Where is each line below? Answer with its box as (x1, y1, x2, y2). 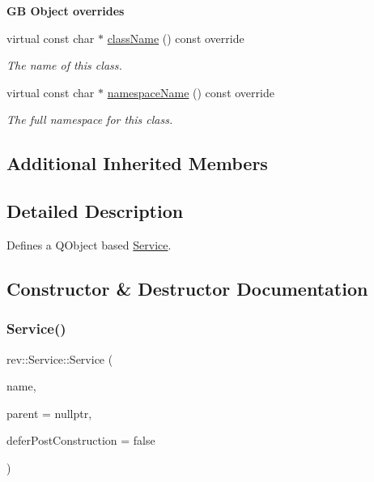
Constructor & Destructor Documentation (6, 275, 368, 301)
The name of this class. (6, 57, 122, 74)
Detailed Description (6, 198, 184, 224)
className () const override (107, 29, 244, 46)
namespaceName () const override (107, 83, 274, 100)
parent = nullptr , (6, 404, 92, 421)
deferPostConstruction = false (6, 432, 155, 449)
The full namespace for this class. (6, 111, 173, 128)
